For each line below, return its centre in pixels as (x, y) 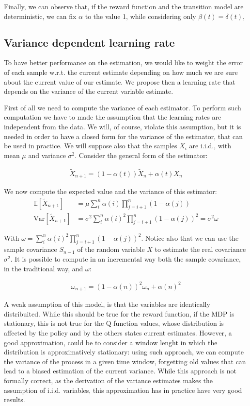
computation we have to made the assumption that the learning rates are (113, 117)
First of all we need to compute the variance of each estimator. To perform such (123, 107)
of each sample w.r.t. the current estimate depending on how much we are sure (121, 72)
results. (15, 399)
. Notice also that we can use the (190, 238)
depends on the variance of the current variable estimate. (89, 91)
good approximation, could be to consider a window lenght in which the (111, 342)
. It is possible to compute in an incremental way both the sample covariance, (125, 259)
